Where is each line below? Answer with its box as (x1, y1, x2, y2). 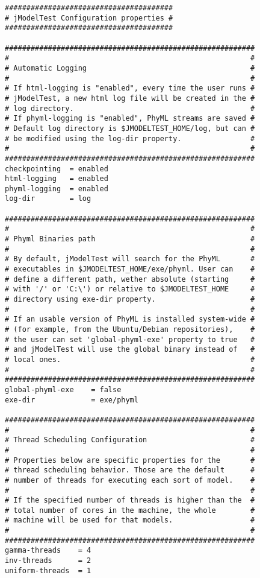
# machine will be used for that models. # (5, 516, 255, 525)
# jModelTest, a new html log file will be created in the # (5, 94, 255, 103)
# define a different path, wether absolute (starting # (5, 275, 255, 284)
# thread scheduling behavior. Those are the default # (5, 466, 255, 475)
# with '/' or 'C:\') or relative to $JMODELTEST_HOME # (5, 285, 255, 294)
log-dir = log (5, 194, 91, 203)
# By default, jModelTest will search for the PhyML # (5, 255, 255, 264)
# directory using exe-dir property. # (5, 295, 255, 304)
